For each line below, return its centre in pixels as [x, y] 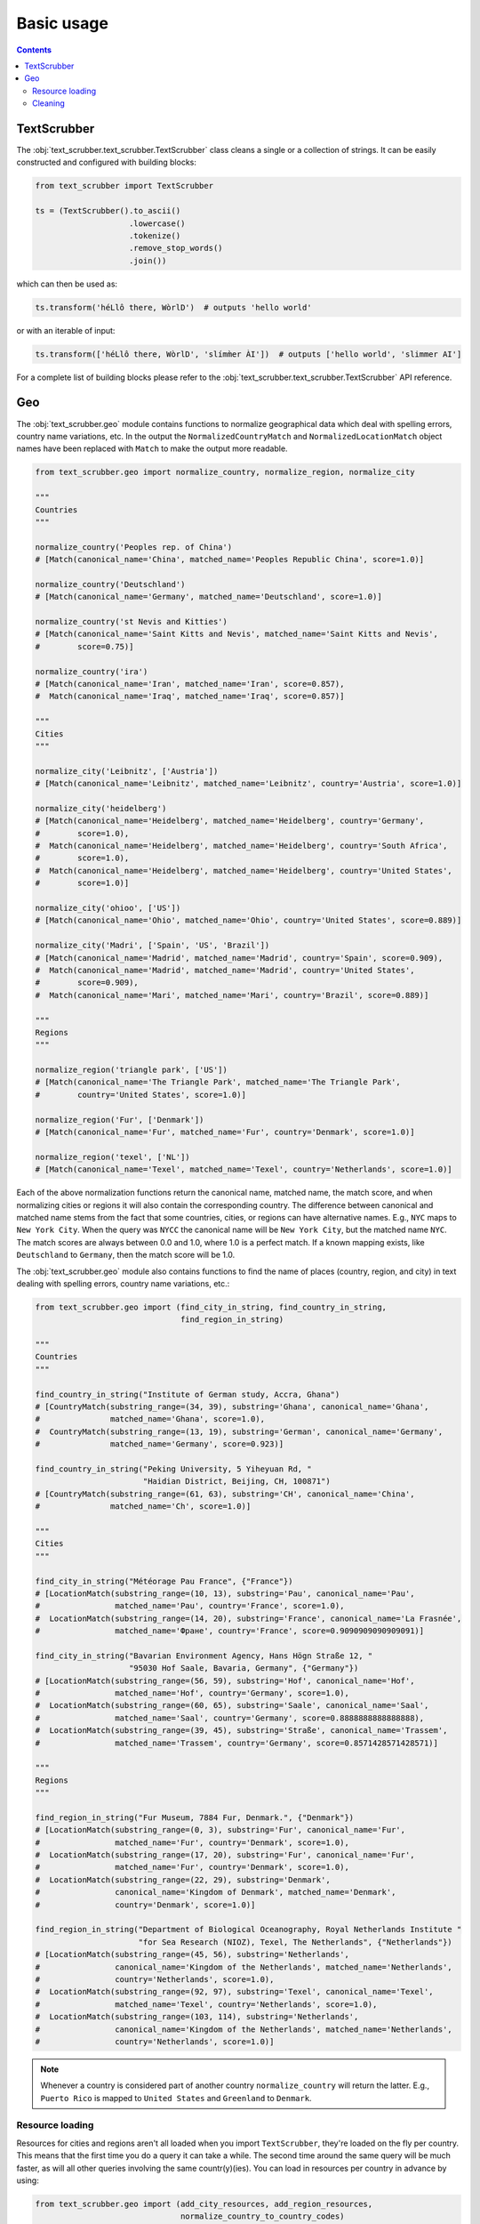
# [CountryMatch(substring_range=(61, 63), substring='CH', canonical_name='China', [225, 1494]
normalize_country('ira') [92, 671]
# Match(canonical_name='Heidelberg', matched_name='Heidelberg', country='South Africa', [241, 846]
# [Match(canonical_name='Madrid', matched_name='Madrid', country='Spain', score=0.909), [239, 958]
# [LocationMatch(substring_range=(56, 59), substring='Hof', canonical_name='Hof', [225, 1680]
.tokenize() [155, 235]
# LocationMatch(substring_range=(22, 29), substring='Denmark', [183, 1880]
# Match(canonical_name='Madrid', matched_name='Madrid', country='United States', [225, 970]
